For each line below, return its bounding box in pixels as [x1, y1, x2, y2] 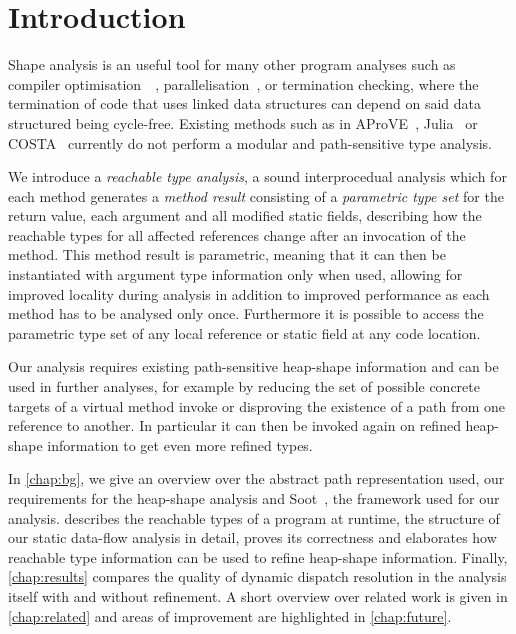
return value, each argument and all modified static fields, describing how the [8, 205, 482, 226]
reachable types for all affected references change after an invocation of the [8, 224, 466, 245]
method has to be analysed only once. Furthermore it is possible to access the [8, 303, 484, 324]
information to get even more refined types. [47, 434, 313, 455]
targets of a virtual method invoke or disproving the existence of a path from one [8, 395, 506, 416]
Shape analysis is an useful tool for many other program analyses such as [8, 54, 456, 75]
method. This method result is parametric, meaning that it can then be [8, 244, 446, 265]
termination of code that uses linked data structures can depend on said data [8, 93, 482, 114]
